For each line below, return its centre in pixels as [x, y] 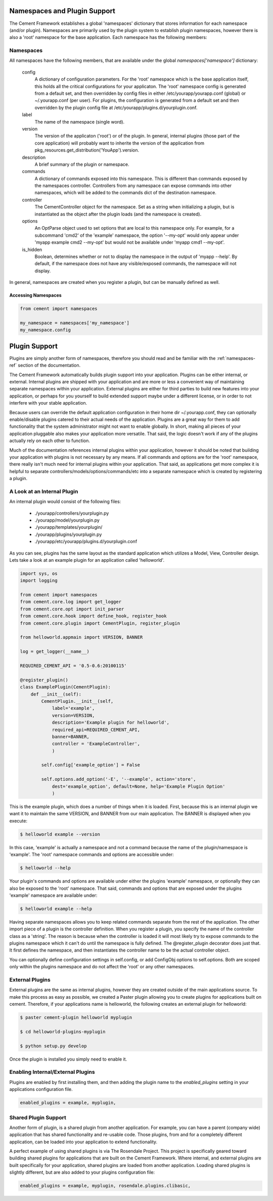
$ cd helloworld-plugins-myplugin [63, 1031]
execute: [18, 821]
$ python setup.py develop [53, 1046]
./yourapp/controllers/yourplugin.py [72, 513]
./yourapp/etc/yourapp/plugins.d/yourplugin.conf [86, 541]
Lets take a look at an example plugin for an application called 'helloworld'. [87, 560]
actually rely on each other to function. [50, 441]
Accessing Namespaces [35, 295]
